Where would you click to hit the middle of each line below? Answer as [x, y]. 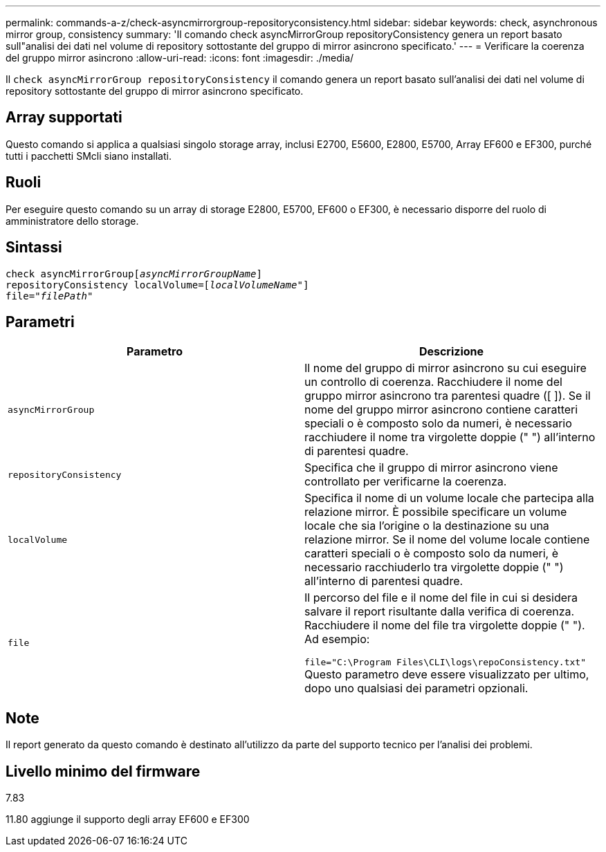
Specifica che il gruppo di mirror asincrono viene [431, 468]
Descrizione [451, 352]
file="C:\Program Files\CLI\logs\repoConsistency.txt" [445, 663]
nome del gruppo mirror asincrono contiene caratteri [441, 410]
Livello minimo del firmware [103, 771]
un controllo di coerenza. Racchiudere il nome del [433, 382]
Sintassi [34, 248]
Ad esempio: [337, 639]
